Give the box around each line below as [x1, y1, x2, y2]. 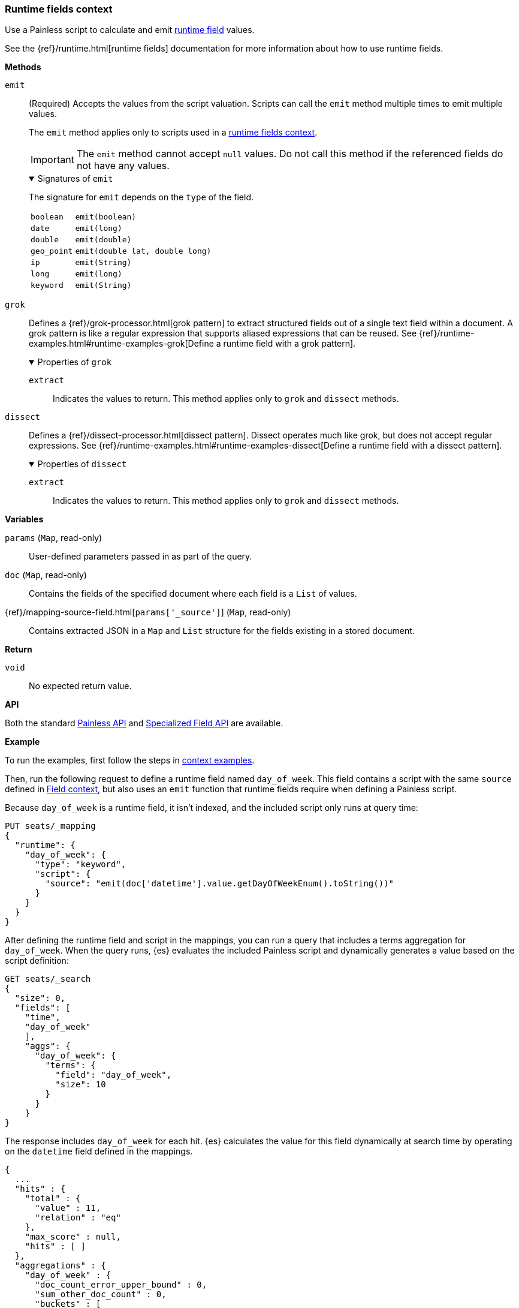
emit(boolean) [75, 212, 137, 222]
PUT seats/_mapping [5, 821, 96, 831]
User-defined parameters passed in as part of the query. [29, 551, 252, 562]
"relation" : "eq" [35, 1213, 121, 1223]
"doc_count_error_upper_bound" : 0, [35, 1280, 207, 1290]
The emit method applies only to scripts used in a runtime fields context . [29, 127, 318, 138]
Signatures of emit [37, 173, 113, 184]
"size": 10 [55, 1080, 106, 1090]
